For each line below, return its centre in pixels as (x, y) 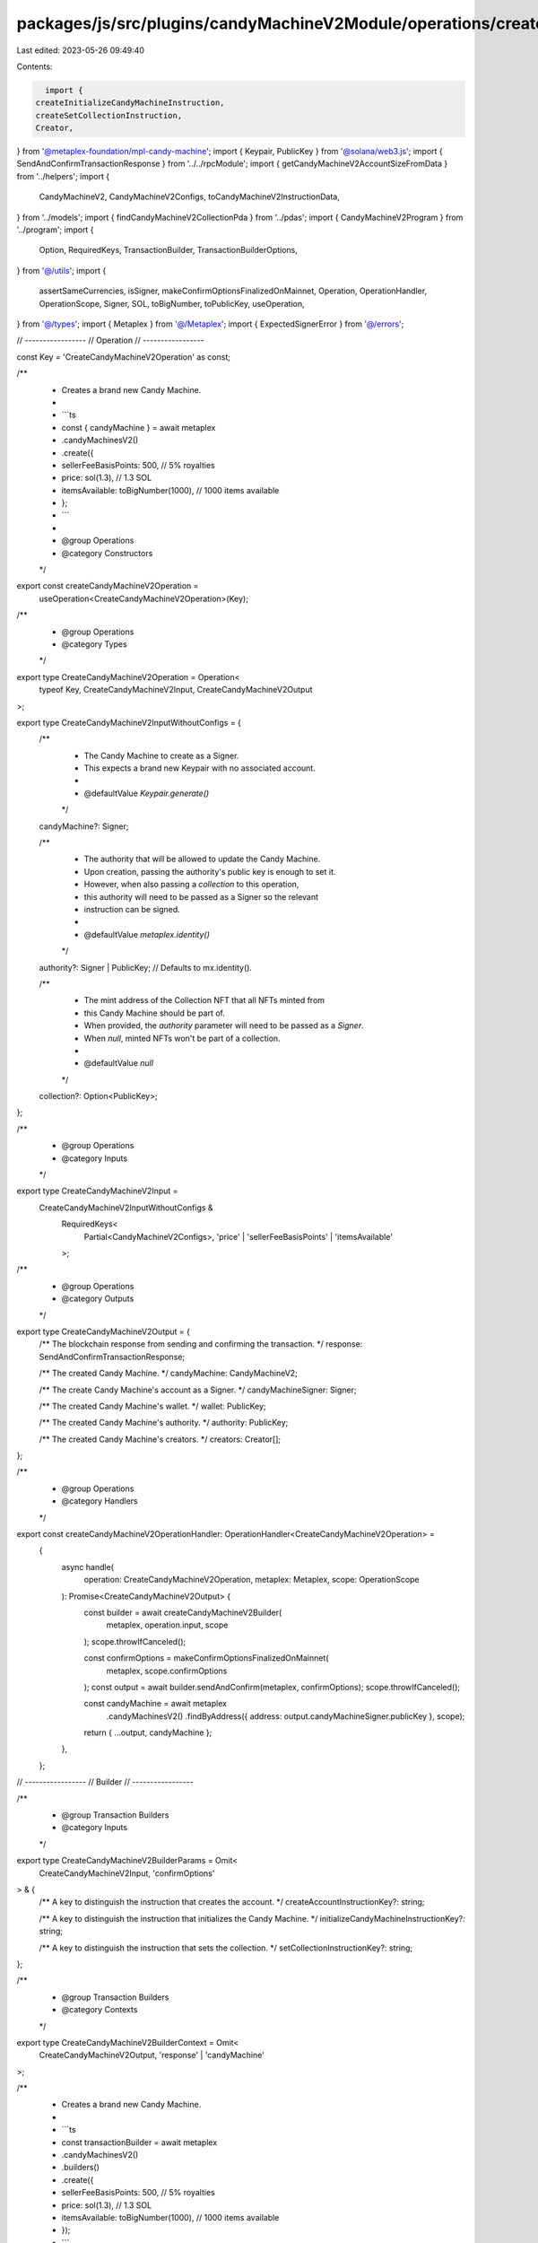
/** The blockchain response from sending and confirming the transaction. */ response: (201, 1344)
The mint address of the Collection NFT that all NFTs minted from (204, 1000)
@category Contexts (100, 2010)
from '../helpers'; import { (63, 176)
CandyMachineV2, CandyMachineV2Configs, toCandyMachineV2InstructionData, (190, 196)
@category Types (94, 644)
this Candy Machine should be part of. (155, 1013)
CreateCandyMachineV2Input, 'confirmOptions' (127, 1873)
